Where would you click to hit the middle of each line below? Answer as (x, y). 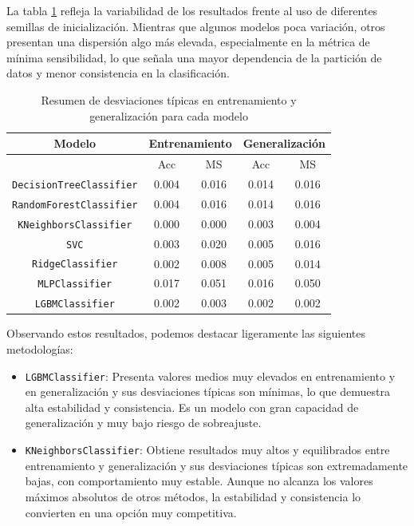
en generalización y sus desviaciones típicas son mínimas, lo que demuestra (207, 392)
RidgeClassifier (75, 265)
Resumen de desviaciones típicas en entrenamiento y (169, 99)
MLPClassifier (75, 285)
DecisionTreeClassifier (75, 185)
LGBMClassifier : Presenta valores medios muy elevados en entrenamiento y (210, 376)
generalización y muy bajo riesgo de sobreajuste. (143, 423)
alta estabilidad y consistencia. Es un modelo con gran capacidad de (192, 407)
